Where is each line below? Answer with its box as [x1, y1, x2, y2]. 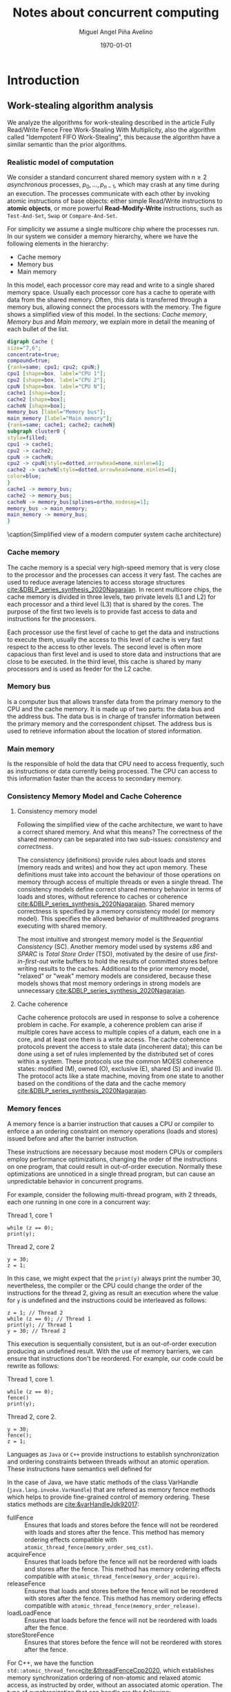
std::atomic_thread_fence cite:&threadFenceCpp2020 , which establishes [7, 1666, 214, 1674]
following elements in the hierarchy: [7, 239, 109, 248]
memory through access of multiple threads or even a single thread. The [17, 878, 223, 886]
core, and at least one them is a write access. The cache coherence [17, 1035, 210, 1043]
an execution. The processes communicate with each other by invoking [7, 189, 210, 197]
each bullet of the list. [7, 324, 69, 333]
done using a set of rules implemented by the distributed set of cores [17, 1050, 214, 1059]
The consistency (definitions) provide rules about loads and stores [17, 856, 206, 864]
